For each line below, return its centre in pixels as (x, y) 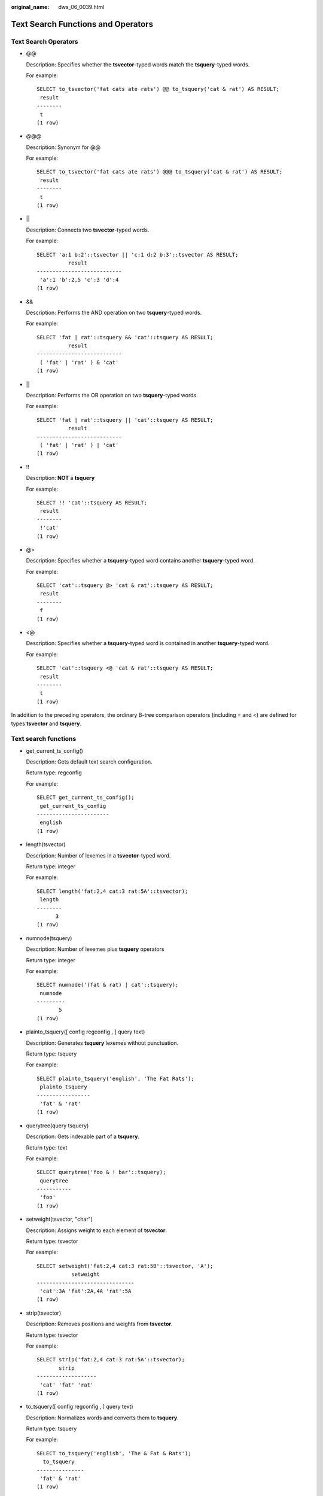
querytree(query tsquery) (57, 1126)
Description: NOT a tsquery (60, 478)
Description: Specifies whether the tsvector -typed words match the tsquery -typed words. (138, 64)
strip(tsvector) (44, 1313)
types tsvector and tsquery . (46, 723)
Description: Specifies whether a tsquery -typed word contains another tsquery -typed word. (141, 561)
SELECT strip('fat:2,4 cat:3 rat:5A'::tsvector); (111, 1360)
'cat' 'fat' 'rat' (67, 1385)
